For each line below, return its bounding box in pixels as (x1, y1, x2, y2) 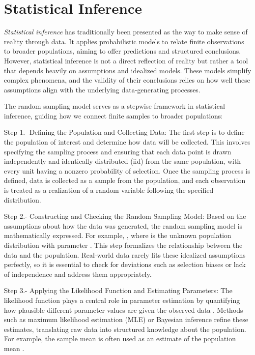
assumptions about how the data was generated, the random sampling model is (4, 220, 243, 231)
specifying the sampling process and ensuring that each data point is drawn (4, 146, 231, 156)
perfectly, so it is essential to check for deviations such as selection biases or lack (4, 259, 246, 269)
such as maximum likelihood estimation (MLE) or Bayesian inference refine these (4, 314, 248, 325)
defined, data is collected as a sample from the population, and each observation (4, 175, 246, 185)
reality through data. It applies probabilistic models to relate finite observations (4, 36, 244, 46)
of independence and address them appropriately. (4, 268, 152, 279)
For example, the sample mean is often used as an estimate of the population (4, 333, 236, 344)
